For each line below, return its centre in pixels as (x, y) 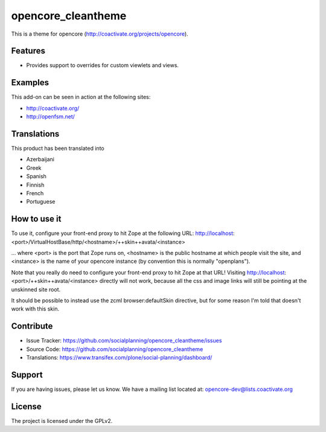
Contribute (32, 326)
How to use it (36, 219)
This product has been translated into (58, 149)
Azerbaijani (40, 160)
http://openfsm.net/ (51, 117)
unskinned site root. (36, 289)
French (35, 193)
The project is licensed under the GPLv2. (62, 421)
